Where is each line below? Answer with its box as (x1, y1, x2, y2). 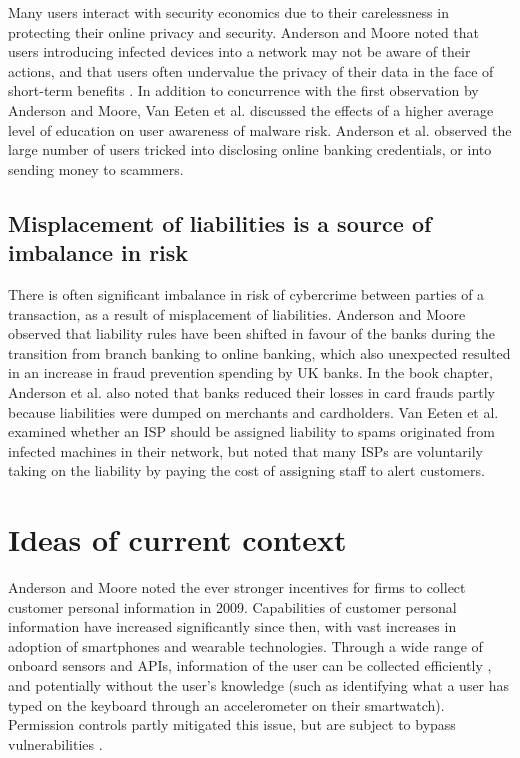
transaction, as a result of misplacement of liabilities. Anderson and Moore (8, 303, 466, 324)
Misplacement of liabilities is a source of (8, 207, 432, 238)
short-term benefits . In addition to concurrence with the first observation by (8, 80, 479, 101)
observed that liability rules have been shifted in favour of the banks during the (8, 323, 496, 344)
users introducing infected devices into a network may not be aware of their (8, 41, 471, 62)
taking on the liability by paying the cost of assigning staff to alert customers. (8, 460, 485, 481)
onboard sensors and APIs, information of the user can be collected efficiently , (8, 655, 492, 676)
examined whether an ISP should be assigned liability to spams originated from (8, 421, 495, 442)
